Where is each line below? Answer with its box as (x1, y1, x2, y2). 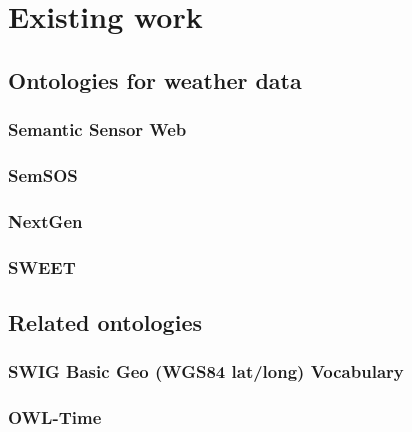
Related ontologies (8, 306, 202, 337)
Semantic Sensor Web (8, 117, 187, 142)
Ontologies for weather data (8, 64, 302, 95)
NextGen (8, 208, 83, 233)
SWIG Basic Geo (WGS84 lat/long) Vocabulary (8, 359, 404, 384)
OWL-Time (8, 405, 102, 430)
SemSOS (8, 162, 78, 187)
